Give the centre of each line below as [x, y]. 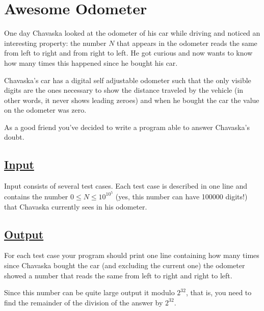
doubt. [14, 137]
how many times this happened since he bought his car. [91, 62]
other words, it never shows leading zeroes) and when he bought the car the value [132, 100]
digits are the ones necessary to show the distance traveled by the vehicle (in [124, 90]
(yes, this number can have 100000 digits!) [181, 196]
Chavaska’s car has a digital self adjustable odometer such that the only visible [128, 80]
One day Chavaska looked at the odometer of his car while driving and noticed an [132, 33]
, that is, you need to [219, 292]
